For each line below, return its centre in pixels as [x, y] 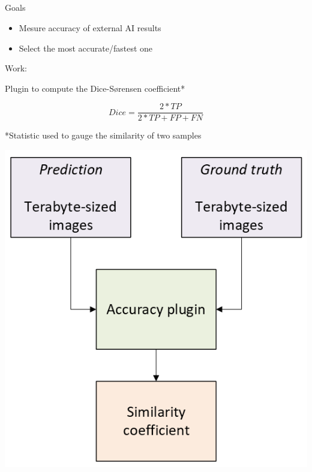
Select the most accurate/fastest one [86, 48]
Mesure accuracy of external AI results [90, 27]
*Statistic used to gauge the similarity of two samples [103, 135]
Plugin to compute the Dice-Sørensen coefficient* [95, 88]
